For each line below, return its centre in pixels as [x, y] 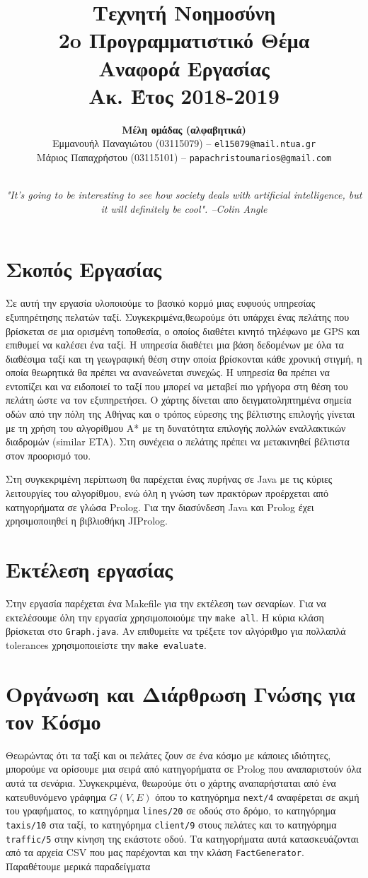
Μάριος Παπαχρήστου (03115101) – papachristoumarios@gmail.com [184, 157]
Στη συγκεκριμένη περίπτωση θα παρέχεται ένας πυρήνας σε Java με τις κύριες [169, 479]
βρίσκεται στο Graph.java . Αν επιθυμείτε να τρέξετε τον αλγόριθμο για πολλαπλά [176, 631]
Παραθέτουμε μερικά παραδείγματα [78, 866]
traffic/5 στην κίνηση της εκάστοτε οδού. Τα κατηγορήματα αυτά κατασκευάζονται [182, 838]
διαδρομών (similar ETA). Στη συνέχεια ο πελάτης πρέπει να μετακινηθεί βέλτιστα [178, 441]
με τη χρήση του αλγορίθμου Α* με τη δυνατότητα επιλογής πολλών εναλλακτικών [176, 427]
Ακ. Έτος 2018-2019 [184, 95]
